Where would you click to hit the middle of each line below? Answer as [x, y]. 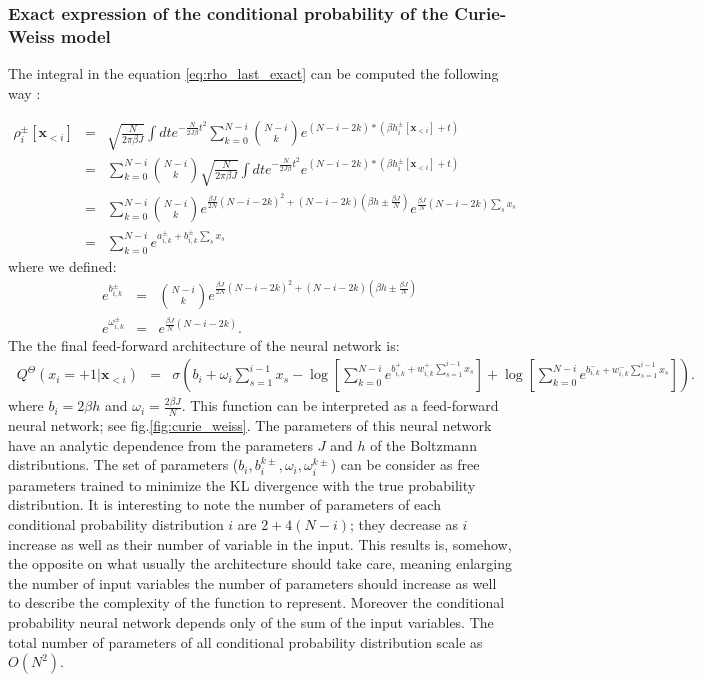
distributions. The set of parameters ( [123, 464]
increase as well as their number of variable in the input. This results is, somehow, [260, 543]
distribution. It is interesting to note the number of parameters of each [224, 504]
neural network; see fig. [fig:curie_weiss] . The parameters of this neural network [250, 425]
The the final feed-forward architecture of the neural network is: [204, 344]
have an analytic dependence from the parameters [161, 444]
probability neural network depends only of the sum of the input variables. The [251, 621]
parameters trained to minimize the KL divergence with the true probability [242, 484]
